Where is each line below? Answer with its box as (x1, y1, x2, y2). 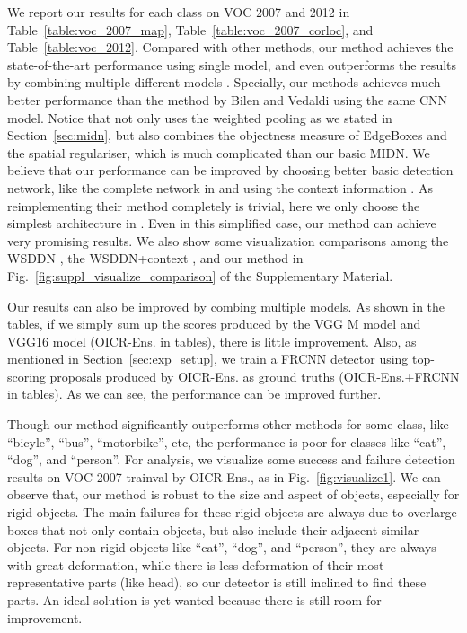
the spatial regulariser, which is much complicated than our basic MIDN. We (7, 143, 430, 162)
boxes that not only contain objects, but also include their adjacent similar (7, 520, 419, 539)
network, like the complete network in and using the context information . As (7, 178, 433, 197)
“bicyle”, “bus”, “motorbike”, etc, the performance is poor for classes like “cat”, (7, 432, 446, 451)
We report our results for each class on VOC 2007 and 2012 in (7, 3, 350, 21)
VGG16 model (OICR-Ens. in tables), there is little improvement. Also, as (7, 331, 417, 350)
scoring (7, 366, 46, 385)
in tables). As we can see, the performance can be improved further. (7, 384, 382, 403)
